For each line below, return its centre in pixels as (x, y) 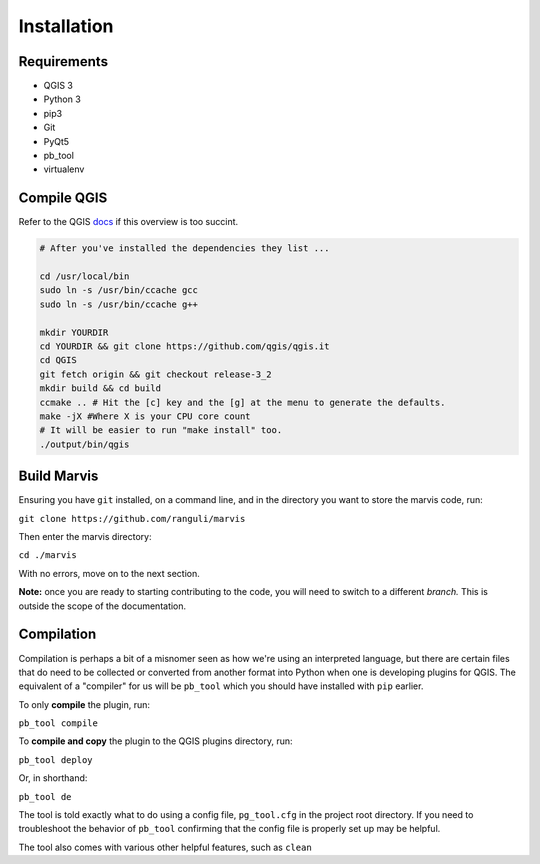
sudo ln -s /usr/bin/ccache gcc (119, 290)
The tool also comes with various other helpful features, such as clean (165, 847)
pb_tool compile (58, 723)
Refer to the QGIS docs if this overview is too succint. (128, 222)
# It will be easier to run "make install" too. (161, 430)
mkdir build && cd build (100, 388)
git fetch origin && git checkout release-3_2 (155, 374)
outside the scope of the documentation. (102, 606)
